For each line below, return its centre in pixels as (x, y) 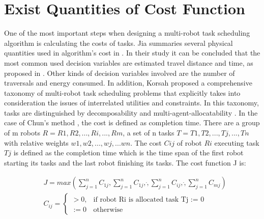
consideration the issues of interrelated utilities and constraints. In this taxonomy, (131, 103)
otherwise (108, 210)
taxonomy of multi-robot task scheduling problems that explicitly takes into (122, 92)
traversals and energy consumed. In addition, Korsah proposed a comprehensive (128, 83)
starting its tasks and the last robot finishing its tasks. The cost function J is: (125, 162)
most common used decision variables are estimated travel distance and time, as (129, 62)
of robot (189, 142)
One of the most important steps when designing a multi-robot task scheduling (127, 33)
